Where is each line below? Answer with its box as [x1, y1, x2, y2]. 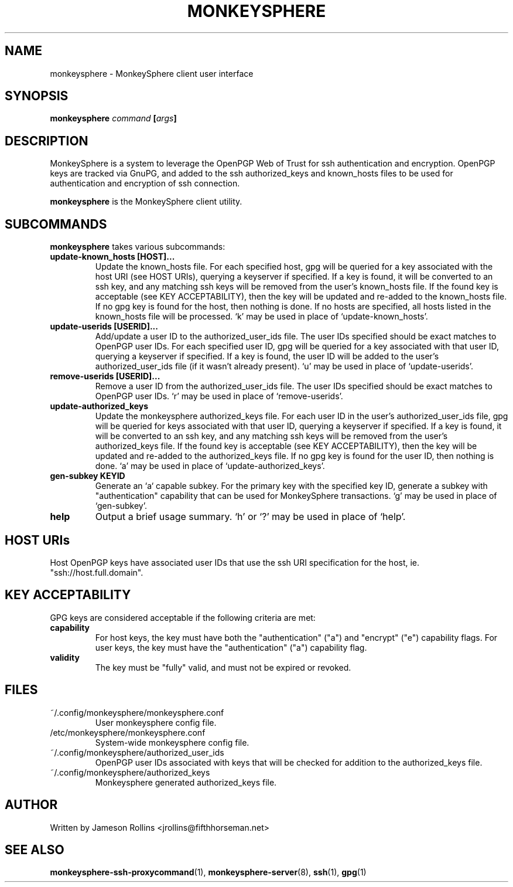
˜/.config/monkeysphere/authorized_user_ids [50, 747, 224, 757]
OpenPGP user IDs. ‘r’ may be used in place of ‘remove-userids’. [95, 391, 343, 402]
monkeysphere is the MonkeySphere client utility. [50, 196, 242, 207]
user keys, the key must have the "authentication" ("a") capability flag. [95, 642, 367, 652]
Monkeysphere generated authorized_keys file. [95, 777, 277, 787]
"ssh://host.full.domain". [50, 567, 143, 577]
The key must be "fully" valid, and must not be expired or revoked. [95, 662, 351, 672]
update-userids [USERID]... [50, 321, 158, 332]
